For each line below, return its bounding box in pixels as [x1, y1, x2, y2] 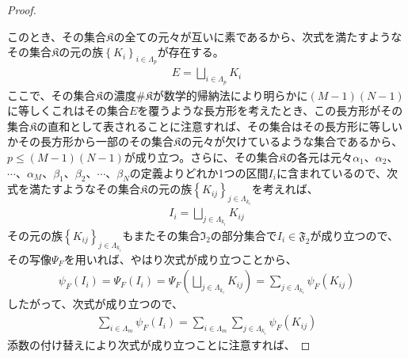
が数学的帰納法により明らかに [152, 86, 308, 103]
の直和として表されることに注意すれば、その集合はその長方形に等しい [36, 117, 402, 134]
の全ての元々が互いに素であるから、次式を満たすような [113, 28, 402, 44]
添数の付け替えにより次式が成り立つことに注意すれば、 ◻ [7, 336, 311, 352]
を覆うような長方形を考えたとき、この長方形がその [137, 102, 403, 119]
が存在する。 [157, 44, 224, 60]
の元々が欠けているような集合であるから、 [181, 133, 403, 150]
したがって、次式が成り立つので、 [7, 295, 184, 312]
